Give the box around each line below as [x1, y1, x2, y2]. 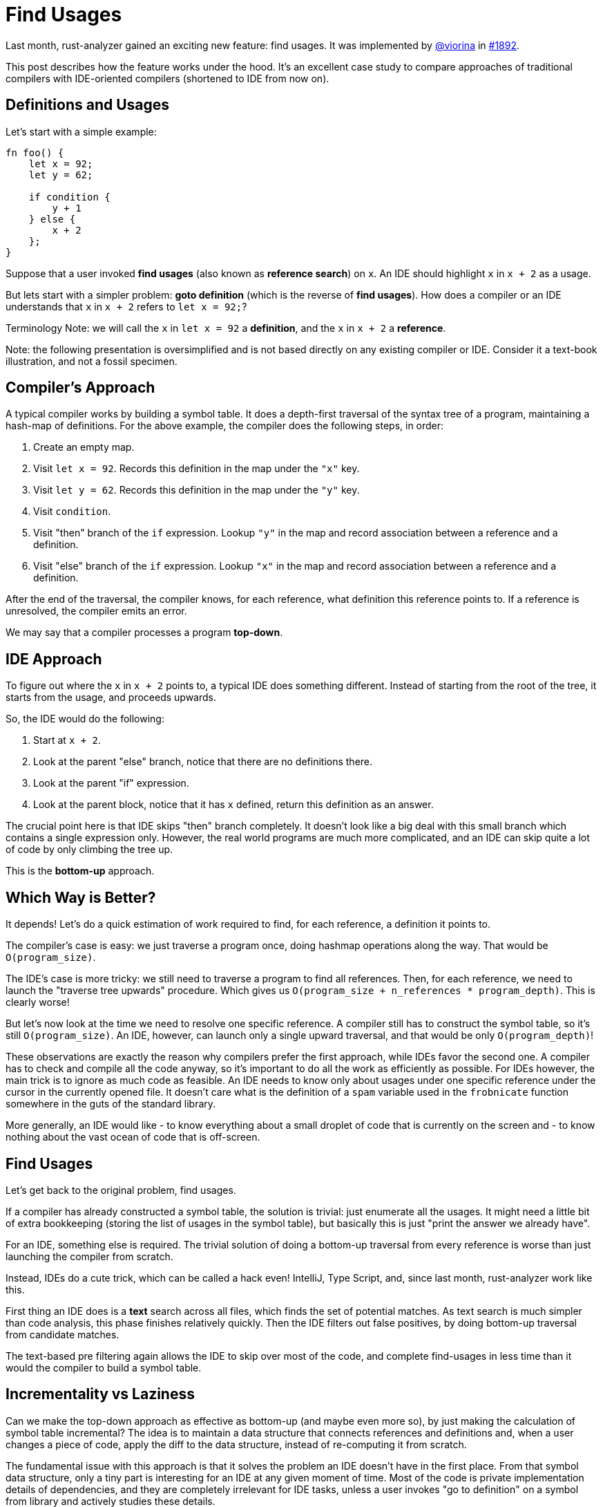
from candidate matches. [6, 1328, 119, 1340]
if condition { [28, 191, 111, 203]
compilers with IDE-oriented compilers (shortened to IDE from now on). [6, 72, 329, 84]
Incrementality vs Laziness [6, 1385, 195, 1403]
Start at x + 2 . [33, 734, 102, 747]
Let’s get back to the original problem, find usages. [6, 1183, 236, 1196]
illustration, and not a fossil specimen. [6, 355, 178, 367]
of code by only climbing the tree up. [6, 843, 173, 856]
